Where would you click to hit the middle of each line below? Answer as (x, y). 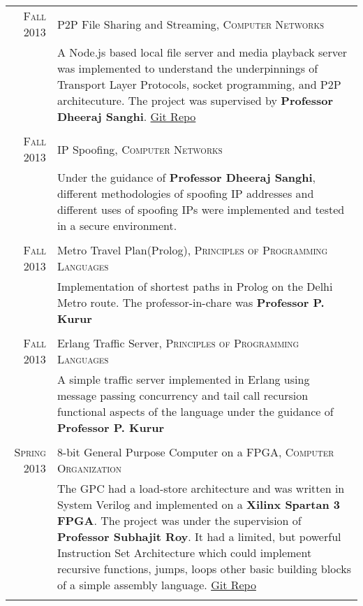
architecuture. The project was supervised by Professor (195, 100)
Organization (89, 468)
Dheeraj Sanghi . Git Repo (126, 116)
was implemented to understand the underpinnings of (187, 68)
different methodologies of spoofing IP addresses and (185, 193)
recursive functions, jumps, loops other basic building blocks (204, 569)
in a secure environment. (117, 225)
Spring (30, 452)
